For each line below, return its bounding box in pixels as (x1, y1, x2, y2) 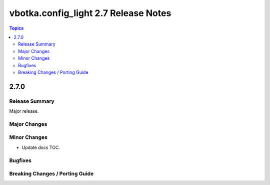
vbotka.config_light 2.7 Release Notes (9, 8, 171, 19)
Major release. (9, 108, 39, 114)
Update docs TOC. (21, 144, 60, 150)
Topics (9, 25, 24, 31)
